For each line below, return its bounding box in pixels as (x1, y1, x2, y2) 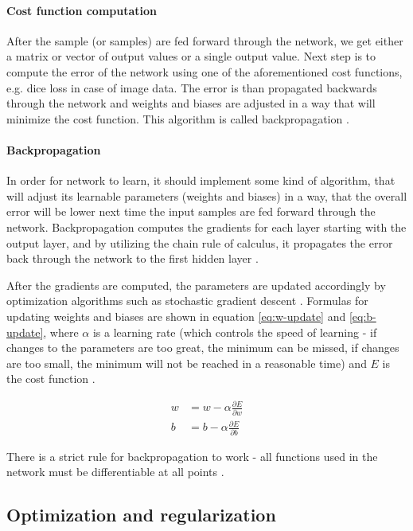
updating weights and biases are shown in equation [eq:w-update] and (6, 307, 346, 324)
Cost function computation (6, 2, 158, 18)
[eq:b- (349, 307, 376, 324)
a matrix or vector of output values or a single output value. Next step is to (6, 48, 376, 64)
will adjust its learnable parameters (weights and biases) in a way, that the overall (6, 187, 407, 204)
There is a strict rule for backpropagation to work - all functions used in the (6, 447, 378, 464)
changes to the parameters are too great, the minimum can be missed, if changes (6, 339, 399, 356)
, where (43, 323, 79, 340)
